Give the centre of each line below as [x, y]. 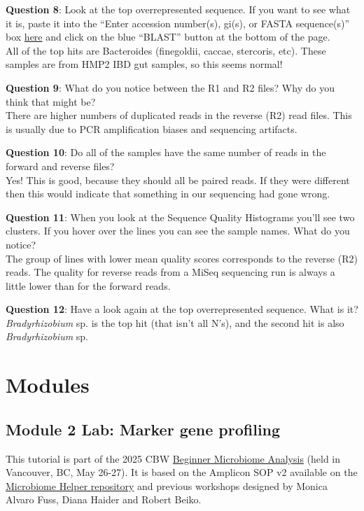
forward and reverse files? [60, 166]
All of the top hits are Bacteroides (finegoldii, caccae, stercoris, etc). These [166, 50]
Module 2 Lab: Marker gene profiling [143, 429]
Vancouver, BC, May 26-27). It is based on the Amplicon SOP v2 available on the [182, 472]
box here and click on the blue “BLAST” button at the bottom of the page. [168, 37]
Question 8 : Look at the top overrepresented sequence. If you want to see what [178, 9]
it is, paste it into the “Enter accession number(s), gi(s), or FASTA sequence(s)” [178, 23]
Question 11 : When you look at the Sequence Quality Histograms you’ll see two [180, 217]
